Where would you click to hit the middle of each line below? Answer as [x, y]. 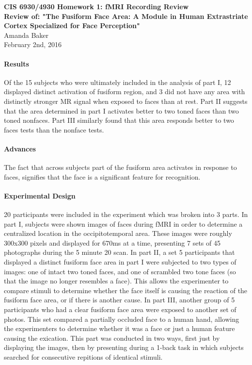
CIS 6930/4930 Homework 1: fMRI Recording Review [96, 6]
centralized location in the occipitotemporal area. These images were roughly [118, 233]
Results [16, 63]
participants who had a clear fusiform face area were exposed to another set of [120, 309]
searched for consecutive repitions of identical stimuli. [83, 357]
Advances [20, 148]
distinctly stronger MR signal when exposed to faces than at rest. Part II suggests [126, 101]
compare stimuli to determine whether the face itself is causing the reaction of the [126, 290]
